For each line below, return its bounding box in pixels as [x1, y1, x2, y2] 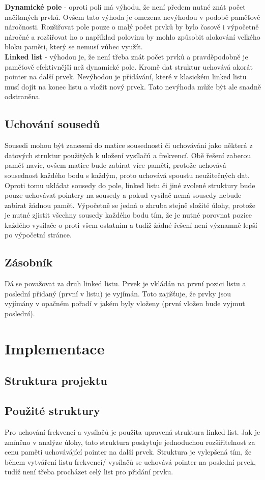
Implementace [5, 338, 105, 358]
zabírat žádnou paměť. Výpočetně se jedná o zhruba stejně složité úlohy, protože [5, 199, 256, 210]
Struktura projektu [5, 373, 107, 388]
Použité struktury [5, 403, 100, 418]
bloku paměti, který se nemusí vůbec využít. [5, 41, 143, 52]
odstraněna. [5, 91, 41, 102]
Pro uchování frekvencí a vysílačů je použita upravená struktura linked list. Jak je [5, 427, 260, 437]
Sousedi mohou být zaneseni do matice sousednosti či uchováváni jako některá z [5, 140, 253, 151]
